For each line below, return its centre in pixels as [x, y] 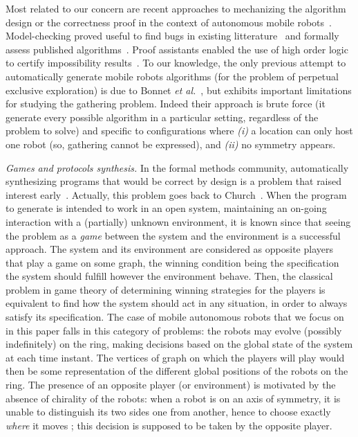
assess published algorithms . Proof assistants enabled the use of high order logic [177, 49]
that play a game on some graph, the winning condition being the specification [172, 262]
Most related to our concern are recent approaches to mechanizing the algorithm [176, 8]
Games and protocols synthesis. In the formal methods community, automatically [177, 167]
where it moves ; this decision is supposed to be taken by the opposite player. [169, 425]
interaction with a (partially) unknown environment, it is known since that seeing [178, 221]
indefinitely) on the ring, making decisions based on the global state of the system [179, 344]
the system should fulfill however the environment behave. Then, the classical [169, 276]
